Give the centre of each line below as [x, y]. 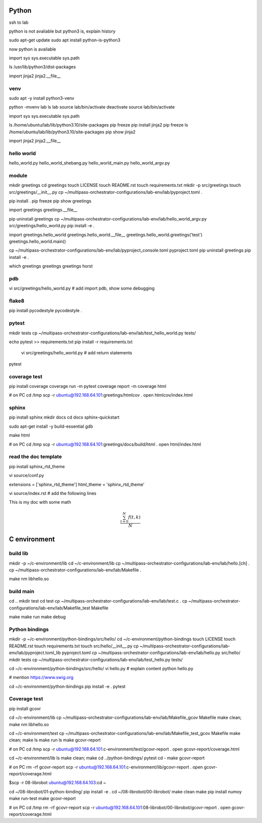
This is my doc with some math [40, 502]
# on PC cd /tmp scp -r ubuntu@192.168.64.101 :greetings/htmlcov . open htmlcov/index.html [101, 395]
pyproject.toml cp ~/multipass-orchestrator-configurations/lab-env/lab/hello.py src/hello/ [151, 653]
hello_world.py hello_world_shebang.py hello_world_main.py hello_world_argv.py [90, 163]
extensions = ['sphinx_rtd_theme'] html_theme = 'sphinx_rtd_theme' [77, 484]
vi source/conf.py [26, 476]
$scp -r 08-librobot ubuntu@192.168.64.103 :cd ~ [57, 783]
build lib [19, 553]
